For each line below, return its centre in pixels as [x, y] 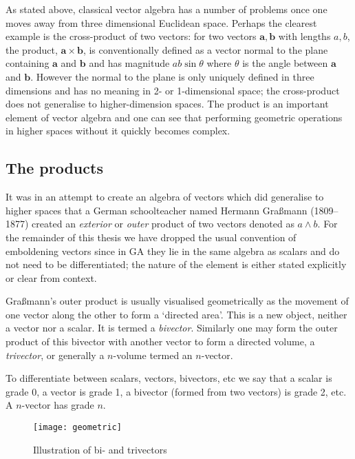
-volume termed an [153, 355]
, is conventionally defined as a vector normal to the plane [205, 49]
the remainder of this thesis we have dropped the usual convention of [151, 237]
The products [54, 168]
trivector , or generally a [55, 355]
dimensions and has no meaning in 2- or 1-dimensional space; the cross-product [173, 90]
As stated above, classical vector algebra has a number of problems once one [166, 9]
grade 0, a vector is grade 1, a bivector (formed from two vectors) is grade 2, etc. [176, 391]
